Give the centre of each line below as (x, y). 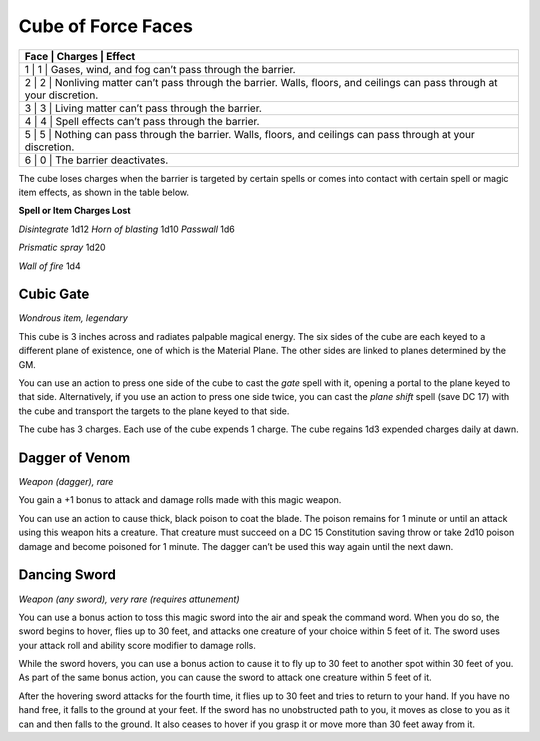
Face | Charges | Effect (80, 56)
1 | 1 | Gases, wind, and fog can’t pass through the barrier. (160, 69)
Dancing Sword (67, 575)
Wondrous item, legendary (73, 318)
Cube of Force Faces (106, 26)
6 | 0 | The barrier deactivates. (96, 160)
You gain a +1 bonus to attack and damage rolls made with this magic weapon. (180, 500)
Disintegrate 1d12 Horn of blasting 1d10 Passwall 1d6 (126, 229)
